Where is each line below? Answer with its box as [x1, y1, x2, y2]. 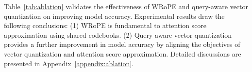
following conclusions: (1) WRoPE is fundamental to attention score [4, 20, 207, 30]
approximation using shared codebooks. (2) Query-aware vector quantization [4, 29, 232, 40]
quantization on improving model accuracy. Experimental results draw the [4, 11, 225, 21]
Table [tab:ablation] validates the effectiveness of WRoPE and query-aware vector [4, 1, 248, 11]
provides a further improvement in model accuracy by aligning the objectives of [4, 39, 240, 49]
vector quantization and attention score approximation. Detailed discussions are [4, 48, 241, 58]
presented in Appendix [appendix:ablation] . [4, 58, 134, 68]
